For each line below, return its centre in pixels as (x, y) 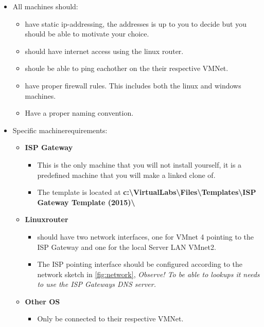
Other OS (42, 301)
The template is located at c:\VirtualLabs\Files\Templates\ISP (147, 192)
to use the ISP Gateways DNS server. (97, 284)
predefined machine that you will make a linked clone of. (126, 175)
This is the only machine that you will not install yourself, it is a (139, 164)
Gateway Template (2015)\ (86, 202)
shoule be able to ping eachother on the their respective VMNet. (127, 68)
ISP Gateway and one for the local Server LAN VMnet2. (127, 247)
